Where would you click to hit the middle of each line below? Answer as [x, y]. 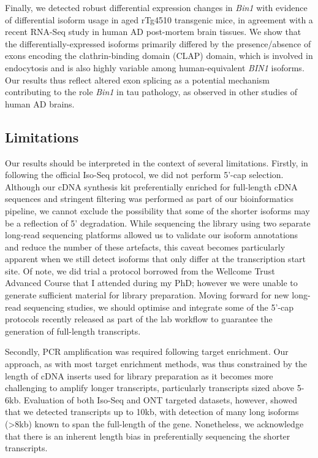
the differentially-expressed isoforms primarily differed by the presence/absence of [158, 43]
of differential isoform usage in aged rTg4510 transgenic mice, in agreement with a [159, 19]
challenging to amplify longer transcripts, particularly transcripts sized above [150, 388]
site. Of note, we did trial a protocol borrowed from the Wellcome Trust [140, 270]
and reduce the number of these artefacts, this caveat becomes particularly [145, 246]
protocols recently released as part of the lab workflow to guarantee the [139, 319]
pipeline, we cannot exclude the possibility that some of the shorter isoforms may [157, 210]
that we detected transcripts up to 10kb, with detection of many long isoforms [152, 412]
